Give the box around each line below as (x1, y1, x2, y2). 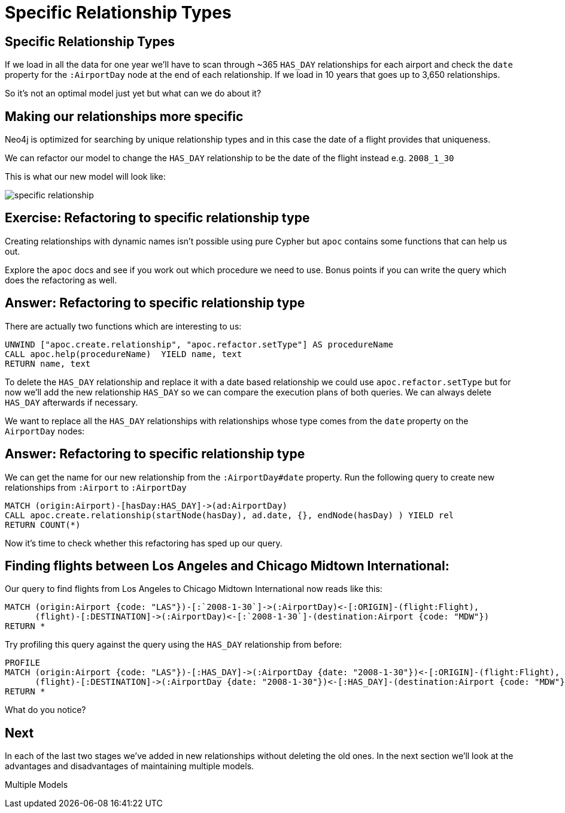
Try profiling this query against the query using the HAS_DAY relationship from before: (5, 639, 342, 650)
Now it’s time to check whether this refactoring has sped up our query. (5, 537, 282, 548)
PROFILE (5, 658, 41, 668)
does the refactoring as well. (5, 274, 117, 285)
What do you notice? (5, 705, 86, 715)
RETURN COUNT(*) (5, 519, 81, 530)
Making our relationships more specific (5, 108, 244, 124)
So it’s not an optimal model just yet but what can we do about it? (5, 88, 262, 99)
